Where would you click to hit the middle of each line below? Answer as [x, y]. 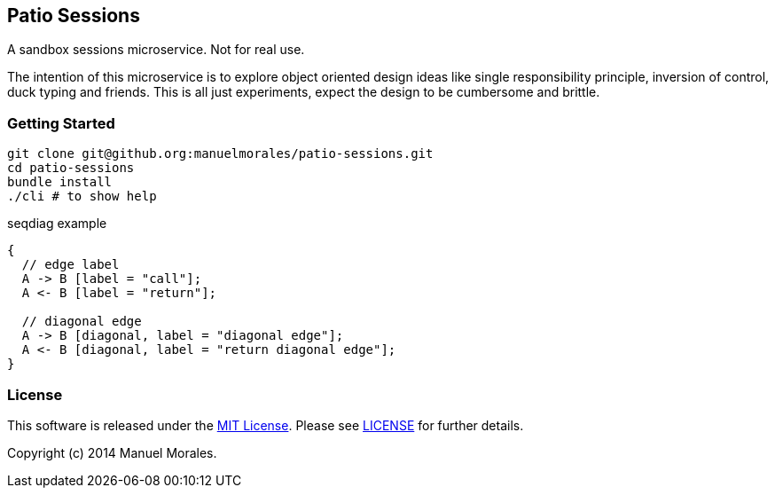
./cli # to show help [82, 196]
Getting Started [61, 123]
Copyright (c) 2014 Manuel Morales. [112, 452]
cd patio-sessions [71, 168]
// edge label [70, 265]
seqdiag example [57, 224]
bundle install [60, 182]
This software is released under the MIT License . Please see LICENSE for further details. [266, 425]
